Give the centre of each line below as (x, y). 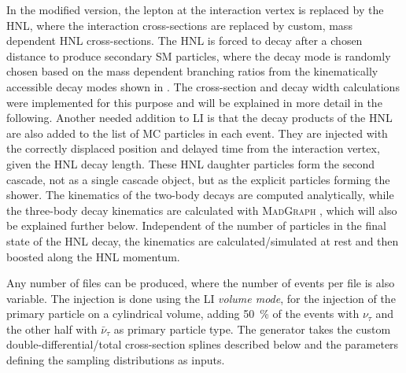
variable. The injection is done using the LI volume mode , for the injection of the (201, 298)
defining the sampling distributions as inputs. (116, 360)
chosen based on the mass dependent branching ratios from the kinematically (192, 71)
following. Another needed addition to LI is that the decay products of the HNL (199, 118)
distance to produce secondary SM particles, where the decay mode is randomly (199, 55)
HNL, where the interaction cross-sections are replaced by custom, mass (179, 25)
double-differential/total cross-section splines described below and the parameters (203, 344)
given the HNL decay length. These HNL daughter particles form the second (191, 163)
